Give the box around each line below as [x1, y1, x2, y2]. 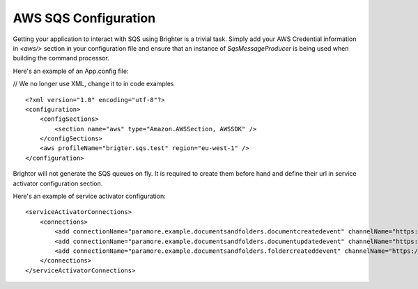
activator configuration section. [13, 179, 103, 188]
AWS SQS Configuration [13, 10, 156, 26]
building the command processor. [13, 54, 109, 63]
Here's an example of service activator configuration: [13, 192, 167, 201]
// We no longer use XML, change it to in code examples [13, 80, 174, 88]
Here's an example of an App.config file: [13, 67, 129, 75]
